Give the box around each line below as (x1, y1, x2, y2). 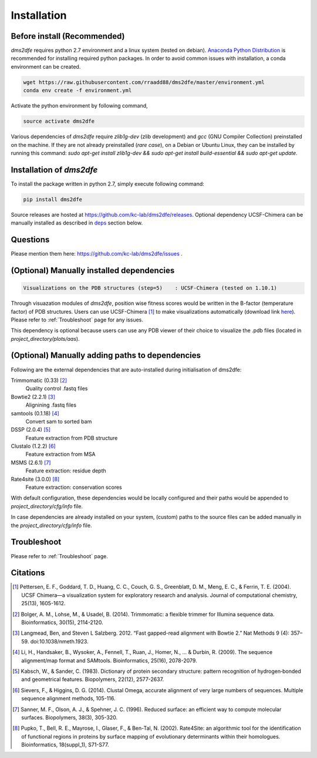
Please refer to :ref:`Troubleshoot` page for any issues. (11, 316, 144, 323)
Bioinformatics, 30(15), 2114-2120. (21, 619, 103, 626)
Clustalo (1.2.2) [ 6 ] (11, 442, 56, 450)
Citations (11, 568, 45, 578)
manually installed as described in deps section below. (11, 219, 143, 226)
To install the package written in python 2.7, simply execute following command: (11, 180, 205, 187)
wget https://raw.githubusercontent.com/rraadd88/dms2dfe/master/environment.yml (23, 79, 265, 85)
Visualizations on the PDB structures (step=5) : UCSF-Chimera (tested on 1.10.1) (23, 285, 277, 291)
